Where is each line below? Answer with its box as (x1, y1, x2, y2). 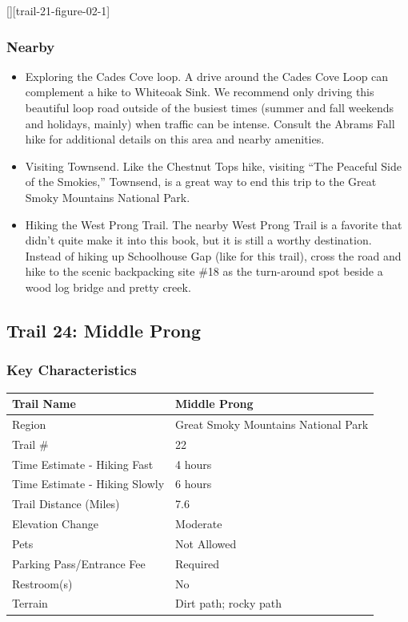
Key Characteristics (6, 360, 137, 380)
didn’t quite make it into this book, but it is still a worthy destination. (25, 232, 372, 248)
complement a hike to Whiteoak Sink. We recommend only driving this (25, 83, 374, 100)
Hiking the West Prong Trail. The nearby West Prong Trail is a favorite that (25, 216, 402, 232)
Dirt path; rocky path (175, 595, 282, 612)
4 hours (175, 455, 212, 472)
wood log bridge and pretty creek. (25, 278, 191, 295)
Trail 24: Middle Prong (6, 317, 202, 342)
